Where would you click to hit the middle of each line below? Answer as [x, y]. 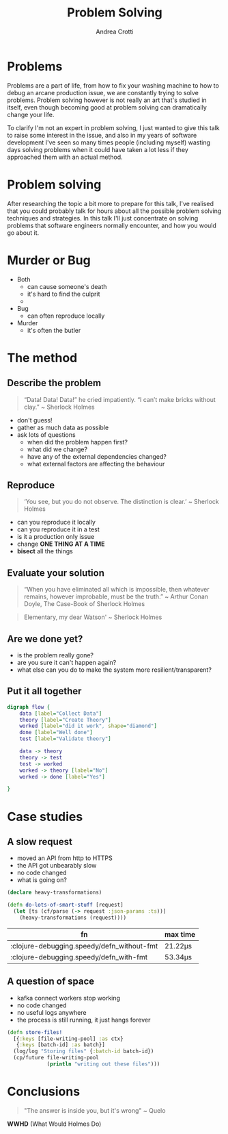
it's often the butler [54, 330]
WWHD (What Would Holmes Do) [54, 1124]
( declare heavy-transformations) [55, 893]
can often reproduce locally [66, 316]
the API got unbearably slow [57, 866]
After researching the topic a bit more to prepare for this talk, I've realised [110, 203]
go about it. [23, 232]
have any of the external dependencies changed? [97, 456]
